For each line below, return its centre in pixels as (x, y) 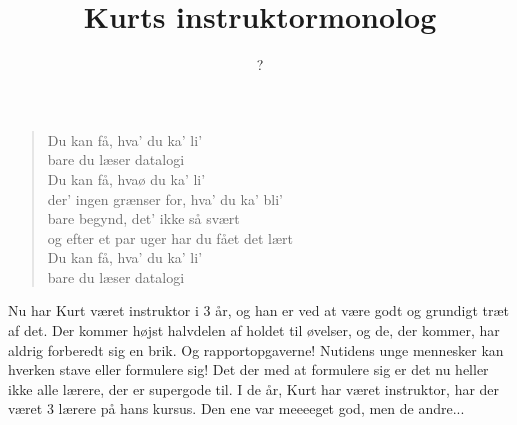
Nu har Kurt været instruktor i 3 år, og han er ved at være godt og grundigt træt (259, 310)
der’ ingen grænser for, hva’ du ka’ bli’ (165, 198)
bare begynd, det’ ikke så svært (143, 218)
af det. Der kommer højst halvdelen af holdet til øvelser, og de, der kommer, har (254, 330)
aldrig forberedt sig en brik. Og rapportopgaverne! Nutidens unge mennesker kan (256, 349)
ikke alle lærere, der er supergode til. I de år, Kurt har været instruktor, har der (254, 388)
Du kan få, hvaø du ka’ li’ (126, 178)
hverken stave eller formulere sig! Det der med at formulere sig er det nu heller (248, 369)
